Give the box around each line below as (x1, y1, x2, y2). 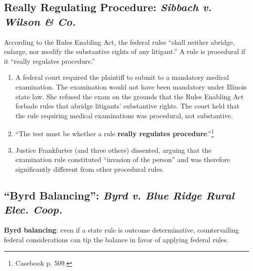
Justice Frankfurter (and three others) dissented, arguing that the (15, 145, 212, 155)
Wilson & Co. (4, 14, 76, 29)
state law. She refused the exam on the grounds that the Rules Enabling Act (15, 91, 244, 101)
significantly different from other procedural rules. (15, 163, 164, 174)
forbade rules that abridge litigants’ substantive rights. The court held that (15, 101, 240, 111)
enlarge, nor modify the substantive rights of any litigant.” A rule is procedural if (4, 46, 246, 56)
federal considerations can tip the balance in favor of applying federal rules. (4, 234, 229, 244)
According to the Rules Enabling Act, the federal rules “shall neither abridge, (4, 36, 235, 47)
